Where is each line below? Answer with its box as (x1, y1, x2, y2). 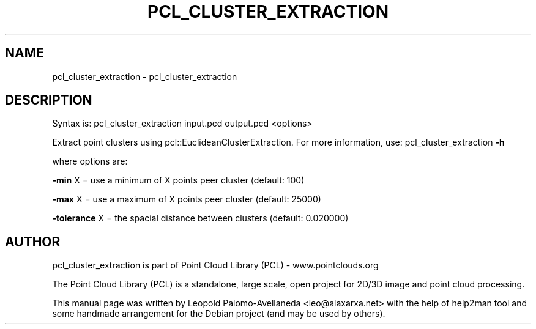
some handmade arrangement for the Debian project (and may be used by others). (52, 308, 385, 319)
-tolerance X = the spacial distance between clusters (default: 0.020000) (52, 213, 349, 224)
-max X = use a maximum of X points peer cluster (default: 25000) (52, 194, 321, 205)
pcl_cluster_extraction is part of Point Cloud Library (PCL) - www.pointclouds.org (52, 260, 379, 271)
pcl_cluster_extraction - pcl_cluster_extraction (52, 71, 237, 82)
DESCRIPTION (5, 92, 92, 108)
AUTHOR (5, 234, 61, 250)
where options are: (52, 156, 128, 167)
